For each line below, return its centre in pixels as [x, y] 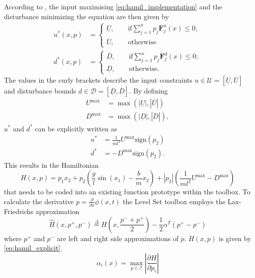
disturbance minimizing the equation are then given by [86, 16]
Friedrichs [19, 211]
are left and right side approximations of [118, 238]
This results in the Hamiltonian [51, 165]
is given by [235, 238]
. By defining [148, 91]
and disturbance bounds [40, 91]
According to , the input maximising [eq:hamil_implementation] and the [113, 6]
